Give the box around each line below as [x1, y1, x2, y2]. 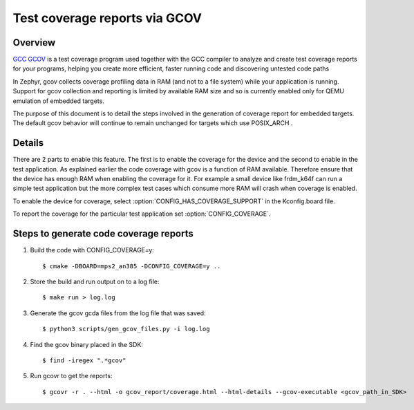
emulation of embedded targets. [12, 97, 105, 105]
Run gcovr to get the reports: [30, 372, 113, 380]
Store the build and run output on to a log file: [30, 277, 160, 286]
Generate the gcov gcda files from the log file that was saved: [30, 308, 207, 317]
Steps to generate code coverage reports [12, 228, 194, 240]
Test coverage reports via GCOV [12, 10, 203, 26]
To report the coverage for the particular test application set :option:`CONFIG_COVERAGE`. [12, 209, 271, 218]
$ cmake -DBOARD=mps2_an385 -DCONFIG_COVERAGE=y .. [42, 262, 221, 270]
